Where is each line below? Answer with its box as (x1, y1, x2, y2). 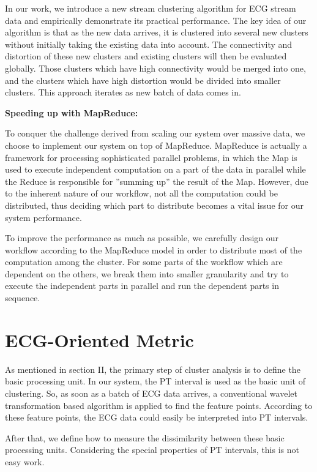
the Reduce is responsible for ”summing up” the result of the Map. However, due (5, 174, 308, 187)
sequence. (5, 291, 40, 304)
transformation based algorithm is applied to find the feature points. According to (5, 399, 313, 411)
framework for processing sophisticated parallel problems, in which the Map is (5, 151, 297, 163)
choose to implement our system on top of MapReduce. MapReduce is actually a (5, 138, 307, 151)
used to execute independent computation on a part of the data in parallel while (5, 163, 306, 176)
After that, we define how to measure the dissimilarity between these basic (5, 431, 285, 444)
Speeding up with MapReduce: (5, 106, 138, 119)
